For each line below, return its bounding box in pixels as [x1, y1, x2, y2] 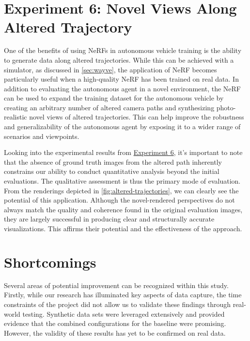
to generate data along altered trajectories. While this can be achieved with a [4, 54, 234, 65]
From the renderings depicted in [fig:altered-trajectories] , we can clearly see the [4, 185, 239, 195]
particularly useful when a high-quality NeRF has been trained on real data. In [4, 74, 239, 84]
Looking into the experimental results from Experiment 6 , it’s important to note [4, 147, 243, 157]
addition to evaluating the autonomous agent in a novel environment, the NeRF [4, 83, 241, 93]
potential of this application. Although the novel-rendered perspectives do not [4, 195, 235, 205]
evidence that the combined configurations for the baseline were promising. [4, 318, 226, 328]
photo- [216, 102, 236, 112]
